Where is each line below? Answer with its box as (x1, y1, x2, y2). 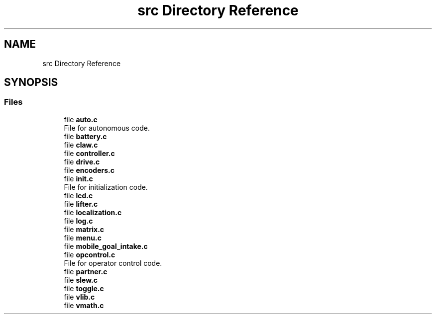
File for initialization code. (64, 182, 148, 191)
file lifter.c (64, 199, 98, 208)
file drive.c (64, 157, 100, 166)
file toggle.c (64, 284, 104, 293)
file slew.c (64, 275, 98, 284)
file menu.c (64, 233, 102, 242)
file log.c (64, 216, 93, 225)
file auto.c (64, 115, 98, 124)
